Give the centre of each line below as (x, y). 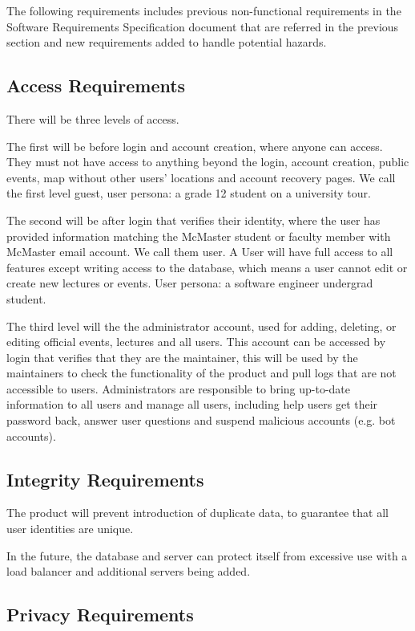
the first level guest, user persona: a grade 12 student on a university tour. (189, 193)
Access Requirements (96, 85)
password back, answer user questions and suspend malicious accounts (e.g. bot (201, 420)
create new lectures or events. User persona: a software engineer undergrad (190, 283)
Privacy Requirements (100, 615)
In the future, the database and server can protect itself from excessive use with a (207, 555)
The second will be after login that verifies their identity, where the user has (193, 220)
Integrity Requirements (105, 479)
